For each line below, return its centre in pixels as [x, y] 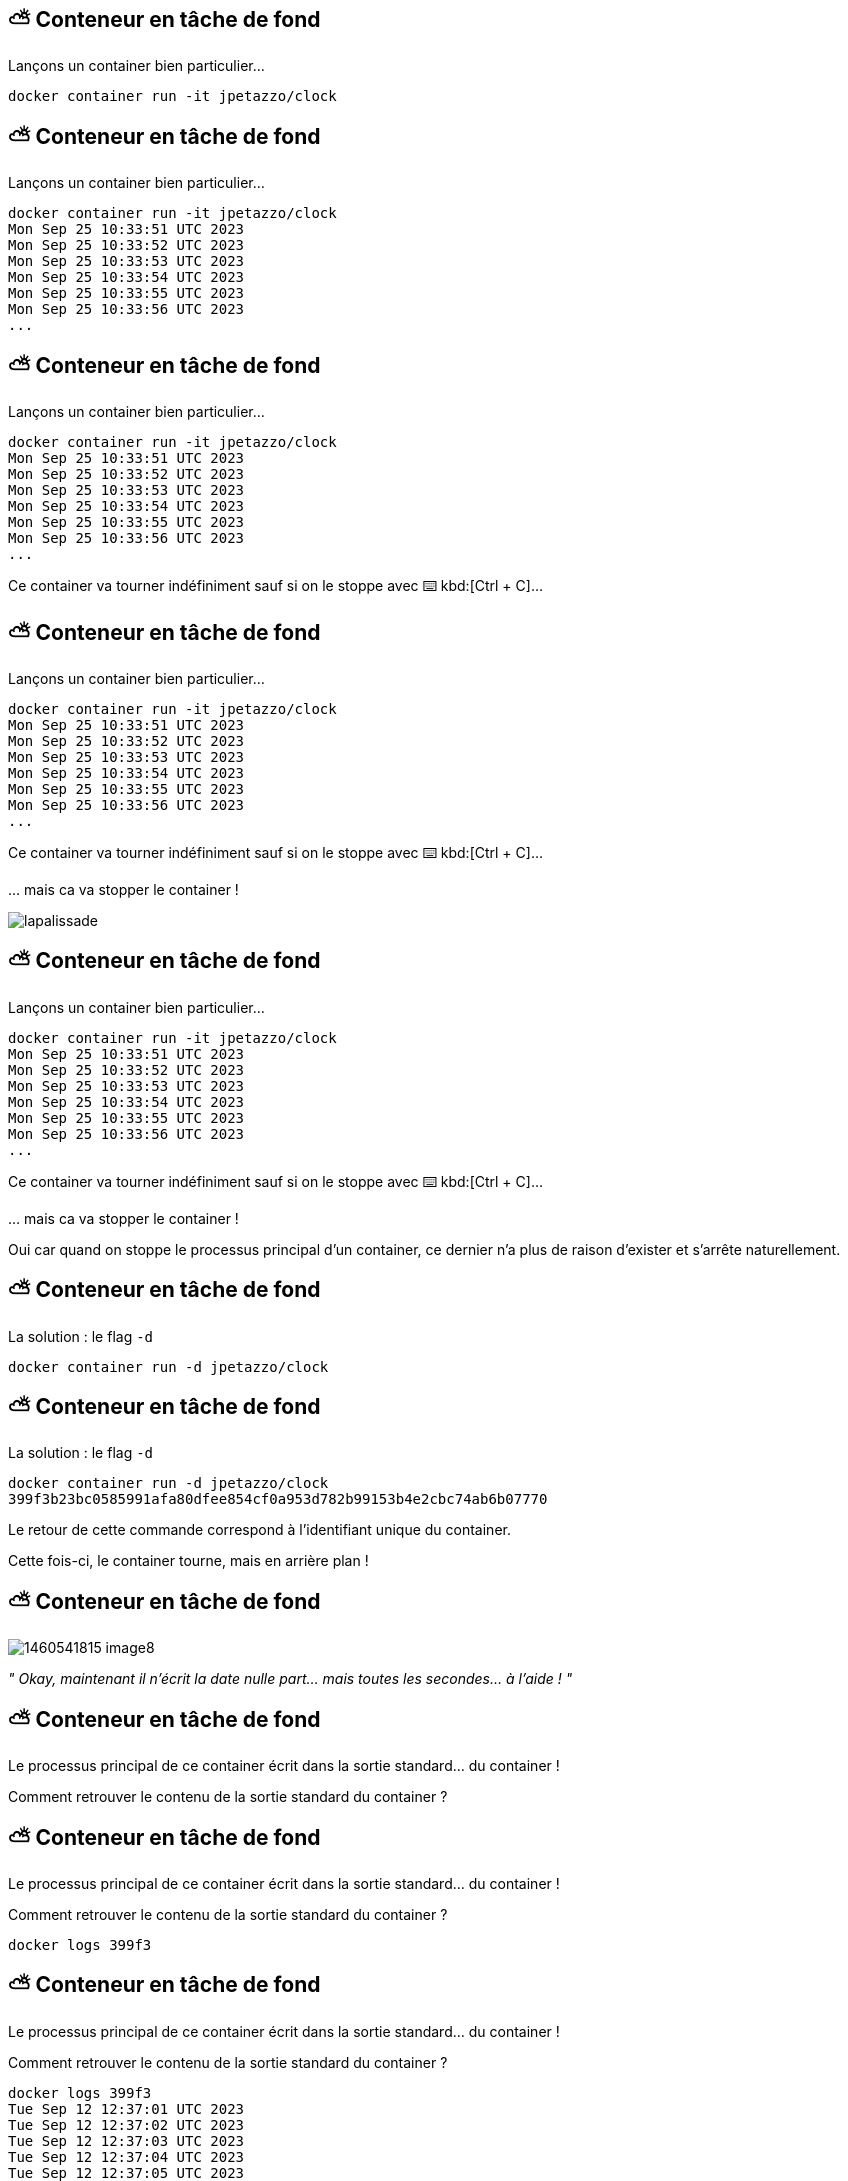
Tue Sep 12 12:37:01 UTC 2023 [126, 2108]
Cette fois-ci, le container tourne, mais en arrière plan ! [188, 1561]
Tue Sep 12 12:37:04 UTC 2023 [126, 2156]
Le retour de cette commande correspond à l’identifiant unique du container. [259, 1530]
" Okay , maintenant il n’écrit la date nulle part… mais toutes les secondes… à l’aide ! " [290, 1679]
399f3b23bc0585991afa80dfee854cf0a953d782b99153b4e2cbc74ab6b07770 [278, 1499]
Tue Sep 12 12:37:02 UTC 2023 [126, 2124]
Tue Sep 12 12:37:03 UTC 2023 [126, 2140]
